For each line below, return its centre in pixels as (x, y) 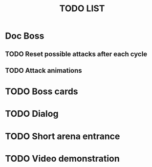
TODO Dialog (32, 114)
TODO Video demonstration (62, 158)
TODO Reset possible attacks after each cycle (76, 54)
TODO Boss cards (42, 92)
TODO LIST (82, 9)
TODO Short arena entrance (63, 136)
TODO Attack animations (43, 71)
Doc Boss (25, 36)
